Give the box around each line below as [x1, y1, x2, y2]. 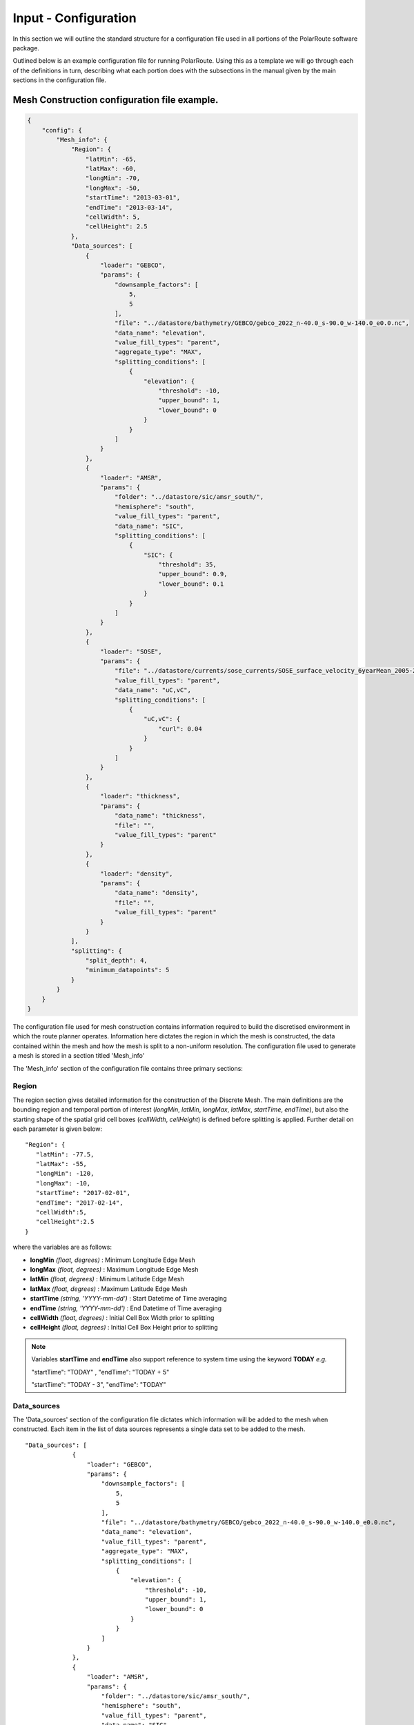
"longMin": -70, [85, 175, 141, 182]
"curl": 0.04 [158, 724, 203, 733]
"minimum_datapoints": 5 [85, 966, 170, 974]
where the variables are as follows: [12, 1243, 112, 1252]
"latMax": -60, [85, 165, 137, 172]
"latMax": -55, [35, 1160, 88, 1168]
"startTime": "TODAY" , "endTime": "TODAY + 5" [31, 1368, 170, 1376]
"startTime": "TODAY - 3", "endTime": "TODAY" [31, 1380, 166, 1388]
